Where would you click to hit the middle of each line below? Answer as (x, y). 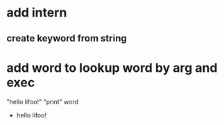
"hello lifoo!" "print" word (43, 102)
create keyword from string (67, 38)
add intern (37, 13)
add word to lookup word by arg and (112, 68)
